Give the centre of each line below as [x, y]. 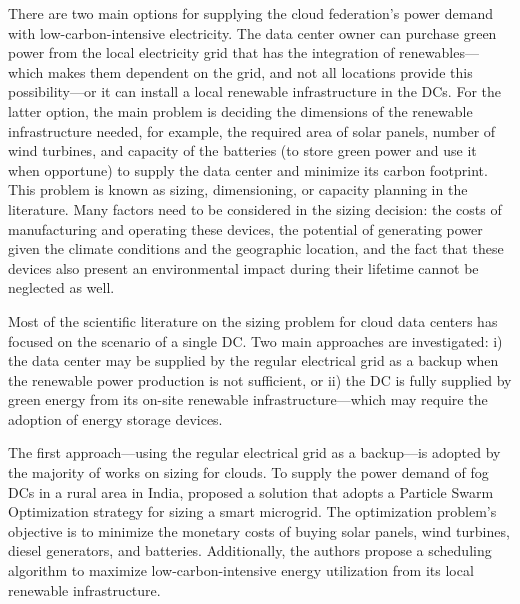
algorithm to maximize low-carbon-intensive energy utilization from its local [241, 570]
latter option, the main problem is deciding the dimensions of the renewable [240, 110]
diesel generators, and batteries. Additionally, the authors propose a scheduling [250, 550]
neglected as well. [61, 287]
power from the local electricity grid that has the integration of [201, 52]
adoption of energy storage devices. [115, 418]
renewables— [439, 52]
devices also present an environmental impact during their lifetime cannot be [243, 267]
